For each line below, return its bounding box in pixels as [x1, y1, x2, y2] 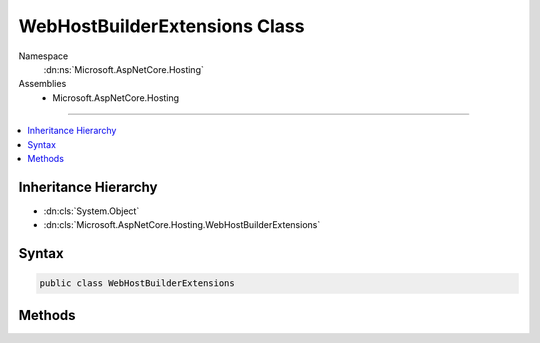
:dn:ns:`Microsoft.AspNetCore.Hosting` [43, 63, 204, 75]
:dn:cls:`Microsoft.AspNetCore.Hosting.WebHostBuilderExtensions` [43, 219, 321, 231]
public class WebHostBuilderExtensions [39, 278, 235, 289]
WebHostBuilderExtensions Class [18, 15, 305, 37]
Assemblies [18, 78, 67, 90]
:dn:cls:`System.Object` [43, 205, 140, 217]
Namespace [18, 50, 69, 62]
